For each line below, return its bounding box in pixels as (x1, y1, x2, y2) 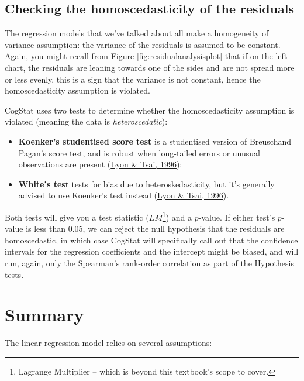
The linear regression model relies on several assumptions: (5, 337, 212, 349)
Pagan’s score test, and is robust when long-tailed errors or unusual (18, 146, 260, 159)
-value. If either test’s (198, 211, 275, 223)
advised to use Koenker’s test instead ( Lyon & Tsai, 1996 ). (18, 189, 229, 201)
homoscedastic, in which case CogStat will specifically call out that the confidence (5, 234, 298, 246)
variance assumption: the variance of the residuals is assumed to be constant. (5, 38, 281, 50)
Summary (5, 303, 84, 327)
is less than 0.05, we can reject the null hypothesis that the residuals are (26, 222, 285, 235)
